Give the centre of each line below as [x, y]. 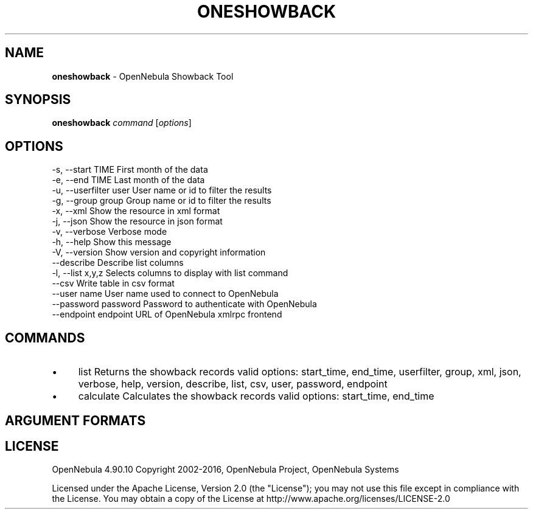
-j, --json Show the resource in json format [137, 221]
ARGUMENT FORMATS [75, 420]
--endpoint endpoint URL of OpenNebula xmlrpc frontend [167, 314]
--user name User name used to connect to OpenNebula [165, 294]
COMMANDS [45, 338]
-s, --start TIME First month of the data [130, 170]
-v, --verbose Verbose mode [110, 232]
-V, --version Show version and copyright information [159, 252]
